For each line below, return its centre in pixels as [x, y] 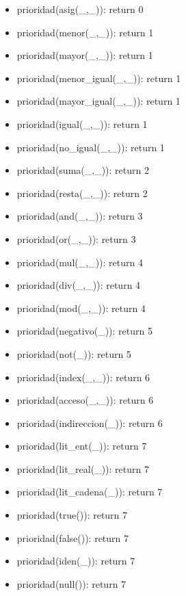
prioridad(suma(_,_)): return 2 [83, 170]
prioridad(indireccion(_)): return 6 [90, 423]
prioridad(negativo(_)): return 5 [84, 331]
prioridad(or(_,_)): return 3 [76, 238]
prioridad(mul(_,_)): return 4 [80, 262]
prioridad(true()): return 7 [72, 515]
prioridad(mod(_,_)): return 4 [81, 308]
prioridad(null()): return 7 [71, 583]
